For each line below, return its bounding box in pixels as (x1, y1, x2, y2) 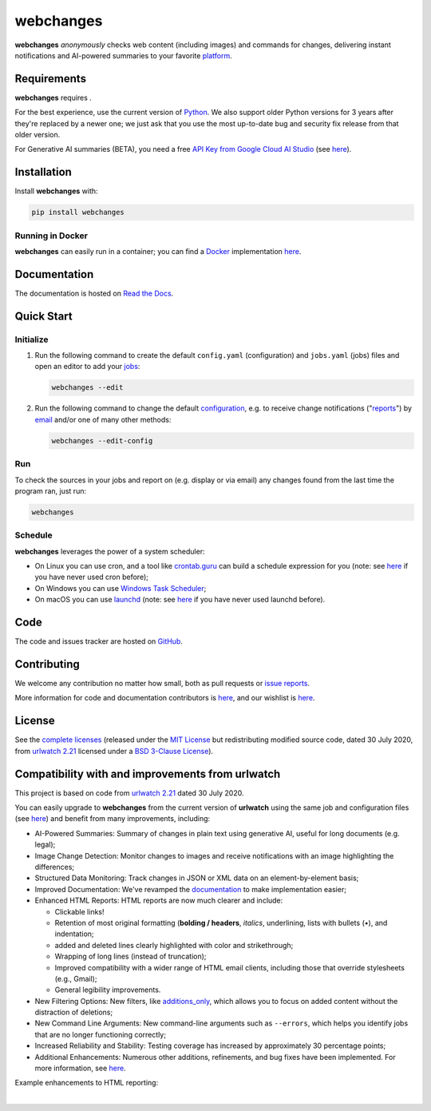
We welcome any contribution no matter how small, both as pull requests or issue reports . (14, 679, 310, 688)
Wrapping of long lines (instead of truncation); (54, 951, 207, 962)
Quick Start (14, 309, 73, 323)
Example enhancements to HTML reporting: (14, 1078, 159, 1088)
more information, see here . (34, 1063, 127, 1073)
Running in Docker (14, 230, 88, 241)
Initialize (14, 334, 49, 345)
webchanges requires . (14, 93, 92, 102)
